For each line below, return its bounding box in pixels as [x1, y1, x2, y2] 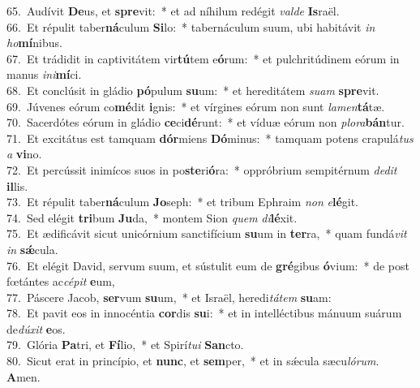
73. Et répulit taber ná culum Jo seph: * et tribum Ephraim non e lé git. [6, 193, 359, 210]
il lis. [6, 177, 28, 194]
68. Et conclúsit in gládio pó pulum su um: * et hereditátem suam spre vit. [6, 81, 379, 98]
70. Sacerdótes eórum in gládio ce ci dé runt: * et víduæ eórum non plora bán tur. [6, 114, 405, 131]
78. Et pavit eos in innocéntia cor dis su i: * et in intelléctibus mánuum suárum [6, 304, 402, 321]
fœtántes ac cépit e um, [6, 273, 115, 290]
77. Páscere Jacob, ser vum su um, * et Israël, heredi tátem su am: [6, 288, 332, 305]
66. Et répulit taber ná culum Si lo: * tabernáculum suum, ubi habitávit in [6, 18, 375, 35]
